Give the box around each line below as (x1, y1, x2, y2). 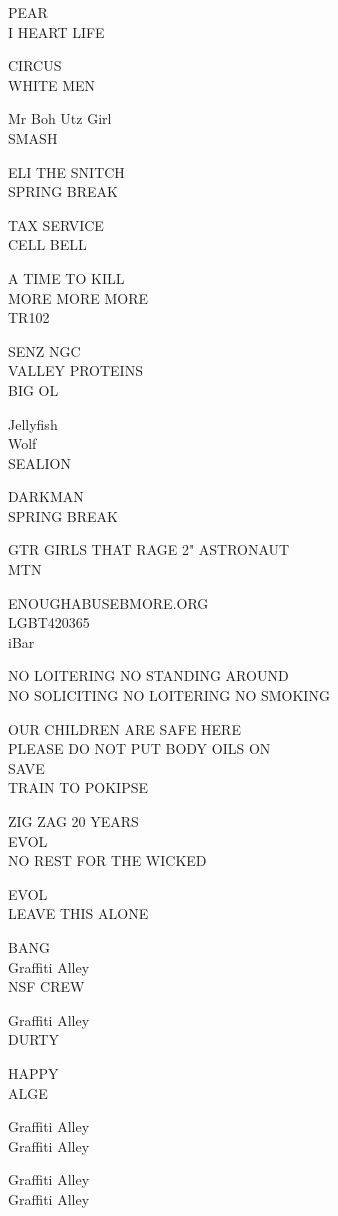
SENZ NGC (8, 340, 81, 361)
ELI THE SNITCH (8, 161, 125, 182)
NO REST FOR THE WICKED (8, 850, 207, 871)
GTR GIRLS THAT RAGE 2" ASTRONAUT (8, 539, 290, 560)
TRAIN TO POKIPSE (8, 777, 149, 798)
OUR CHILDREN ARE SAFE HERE (8, 718, 241, 739)
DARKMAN (8, 486, 84, 507)
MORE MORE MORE (8, 287, 149, 308)
